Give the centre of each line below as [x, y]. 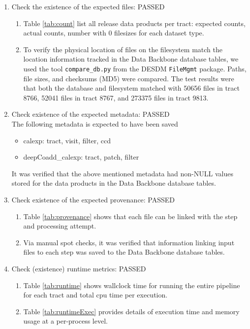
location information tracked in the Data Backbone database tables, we [131, 59]
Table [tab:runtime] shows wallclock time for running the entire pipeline [132, 285]
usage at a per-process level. [65, 321]
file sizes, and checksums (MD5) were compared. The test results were [129, 78]
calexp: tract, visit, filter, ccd [67, 140]
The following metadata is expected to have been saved [95, 124]
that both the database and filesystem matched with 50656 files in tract [131, 88]
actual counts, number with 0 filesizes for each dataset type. [114, 33]
